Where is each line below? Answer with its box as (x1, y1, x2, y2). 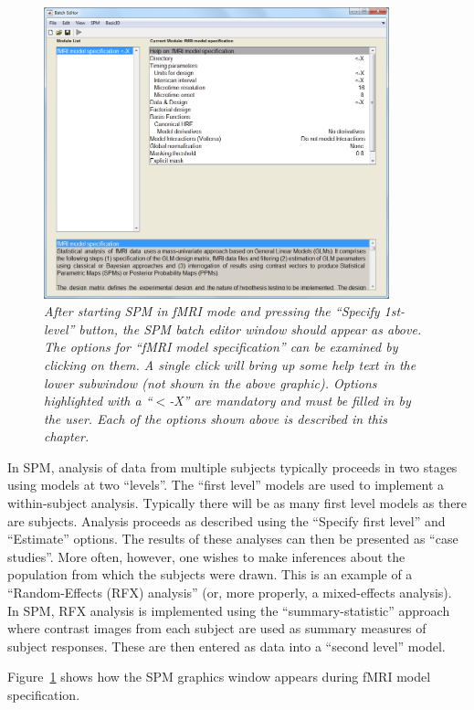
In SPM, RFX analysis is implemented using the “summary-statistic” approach (7, 600, 450, 620)
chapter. (44, 427, 90, 446)
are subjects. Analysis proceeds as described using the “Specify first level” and (7, 511, 446, 530)
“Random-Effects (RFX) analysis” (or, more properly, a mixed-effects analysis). (7, 583, 452, 602)
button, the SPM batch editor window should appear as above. (79, 319, 422, 338)
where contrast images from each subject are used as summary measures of (7, 619, 427, 638)
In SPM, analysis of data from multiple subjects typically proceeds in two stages (7, 457, 458, 476)
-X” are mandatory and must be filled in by (169, 391, 411, 410)
